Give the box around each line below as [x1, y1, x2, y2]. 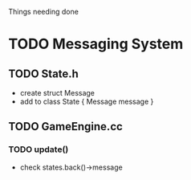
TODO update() [8, 144, 69, 155]
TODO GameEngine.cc [8, 120, 123, 133]
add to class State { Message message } [19, 96, 154, 106]
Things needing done [8, 7, 79, 16]
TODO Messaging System [8, 35, 184, 53]
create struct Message [19, 88, 95, 97]
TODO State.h [8, 67, 79, 80]
